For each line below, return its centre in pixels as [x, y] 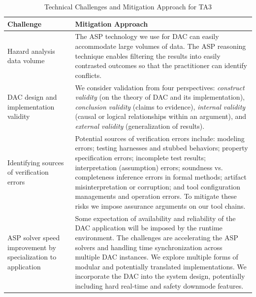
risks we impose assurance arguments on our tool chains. [160, 206]
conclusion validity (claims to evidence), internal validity [160, 106]
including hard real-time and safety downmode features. [159, 286]
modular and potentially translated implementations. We [161, 266]
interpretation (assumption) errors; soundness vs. [149, 167]
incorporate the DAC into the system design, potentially [160, 276]
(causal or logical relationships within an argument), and [161, 116]
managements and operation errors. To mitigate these [156, 196]
